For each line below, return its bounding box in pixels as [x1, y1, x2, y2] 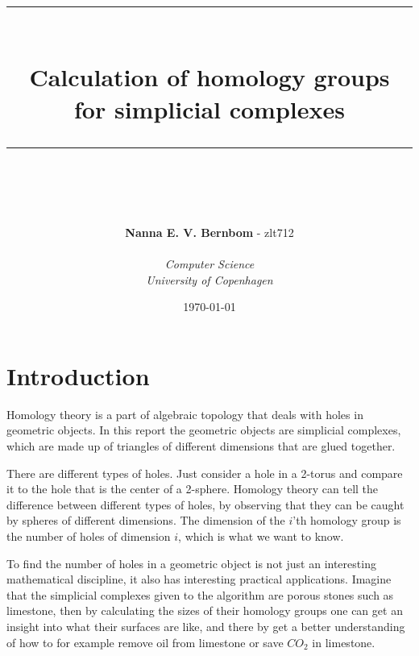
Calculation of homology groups [29, 60, 390, 93]
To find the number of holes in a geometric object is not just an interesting [6, 554, 376, 571]
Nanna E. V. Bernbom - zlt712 [125, 223, 294, 240]
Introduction [6, 359, 150, 392]
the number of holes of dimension [6, 528, 171, 544]
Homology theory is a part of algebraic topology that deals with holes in [6, 405, 363, 422]
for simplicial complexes [74, 92, 345, 125]
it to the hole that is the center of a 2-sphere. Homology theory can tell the [6, 480, 379, 497]
